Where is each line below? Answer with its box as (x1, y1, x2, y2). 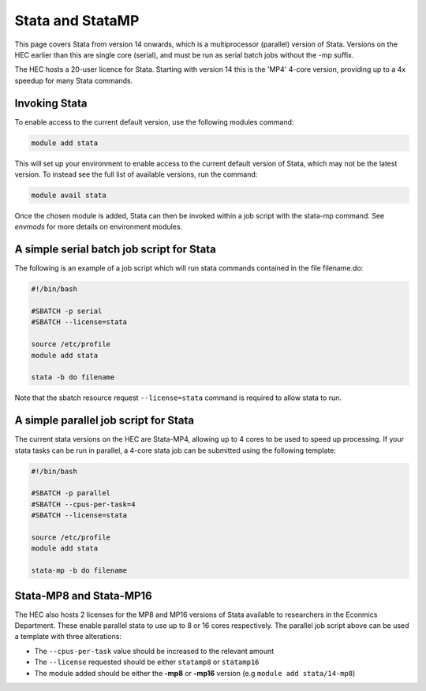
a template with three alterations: (14, 632, 122, 641)
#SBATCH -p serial (31, 307, 103, 316)
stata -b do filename (31, 373, 115, 382)
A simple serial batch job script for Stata (14, 243, 216, 256)
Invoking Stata (14, 96, 88, 110)
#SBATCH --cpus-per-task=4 (31, 499, 136, 509)
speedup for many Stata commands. (14, 76, 133, 85)
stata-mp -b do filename (31, 566, 128, 575)
